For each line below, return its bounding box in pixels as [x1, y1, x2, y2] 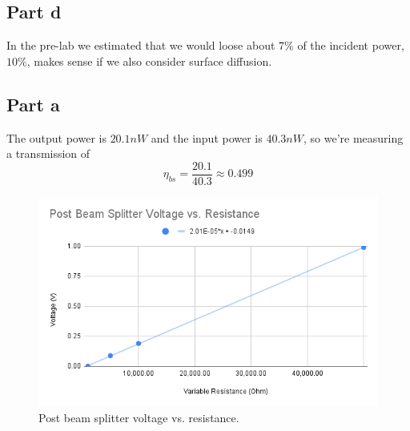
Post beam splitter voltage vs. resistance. [38, 409, 239, 425]
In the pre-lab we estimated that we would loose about [6, 37, 275, 54]
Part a [6, 91, 60, 116]
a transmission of [6, 145, 90, 162]
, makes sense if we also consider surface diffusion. [26, 52, 272, 69]
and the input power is [151, 129, 263, 146]
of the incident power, [297, 37, 404, 54]
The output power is [6, 129, 107, 146]
